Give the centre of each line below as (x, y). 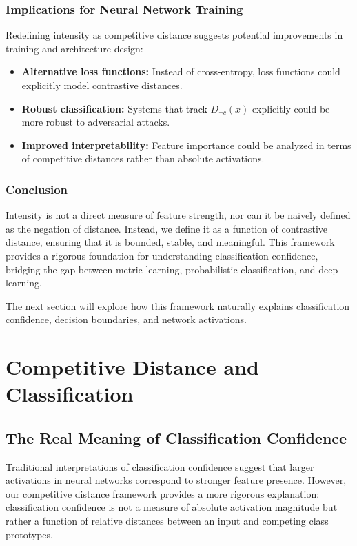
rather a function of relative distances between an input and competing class (167, 521)
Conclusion (37, 189)
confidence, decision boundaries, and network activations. (126, 319)
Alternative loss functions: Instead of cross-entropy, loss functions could (181, 71)
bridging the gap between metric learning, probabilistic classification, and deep (172, 269)
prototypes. (29, 534)
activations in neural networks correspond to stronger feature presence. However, (176, 480)
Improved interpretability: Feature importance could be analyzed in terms (186, 145)
